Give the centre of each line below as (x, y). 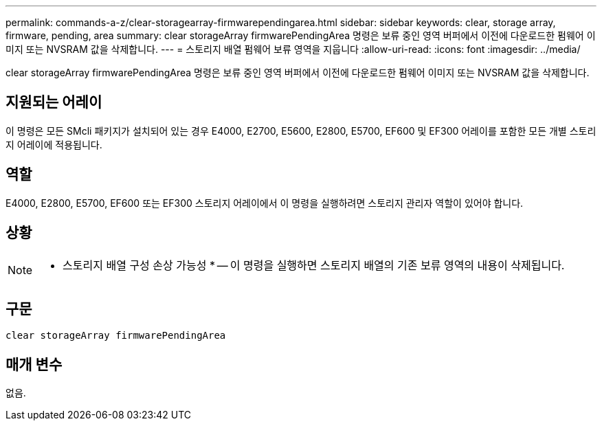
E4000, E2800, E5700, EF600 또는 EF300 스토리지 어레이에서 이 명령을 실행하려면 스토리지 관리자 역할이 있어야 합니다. (265, 203)
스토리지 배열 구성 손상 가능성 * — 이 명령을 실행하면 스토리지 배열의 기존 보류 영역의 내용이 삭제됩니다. (314, 265)
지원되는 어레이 (54, 102)
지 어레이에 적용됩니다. (54, 144)
